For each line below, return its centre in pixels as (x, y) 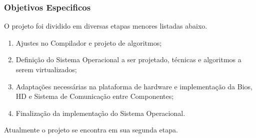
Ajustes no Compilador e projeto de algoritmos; (89, 42)
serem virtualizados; (46, 69)
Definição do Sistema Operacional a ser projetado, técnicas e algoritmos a (128, 59)
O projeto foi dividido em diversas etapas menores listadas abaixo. (106, 26)
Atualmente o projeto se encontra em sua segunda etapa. (91, 130)
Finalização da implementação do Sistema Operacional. (100, 113)
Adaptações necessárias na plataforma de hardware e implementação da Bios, (134, 86)
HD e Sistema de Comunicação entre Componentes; (95, 96)
